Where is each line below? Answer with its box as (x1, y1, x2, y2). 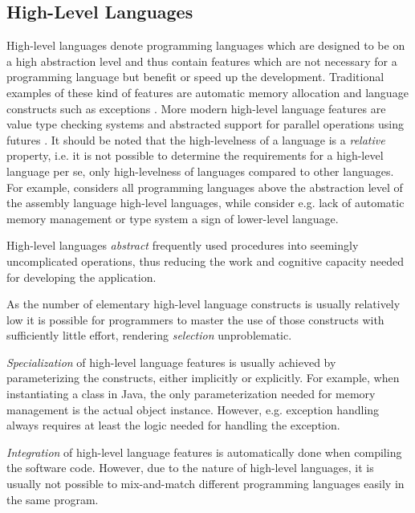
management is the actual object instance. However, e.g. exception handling (6, 401, 380, 417)
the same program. (6, 491, 99, 507)
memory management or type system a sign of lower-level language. (6, 210, 339, 226)
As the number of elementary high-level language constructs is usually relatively (6, 295, 401, 312)
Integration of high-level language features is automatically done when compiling (6, 443, 402, 460)
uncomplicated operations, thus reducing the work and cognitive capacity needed (6, 252, 404, 269)
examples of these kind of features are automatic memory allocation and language (6, 83, 409, 100)
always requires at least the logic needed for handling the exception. (6, 417, 340, 434)
